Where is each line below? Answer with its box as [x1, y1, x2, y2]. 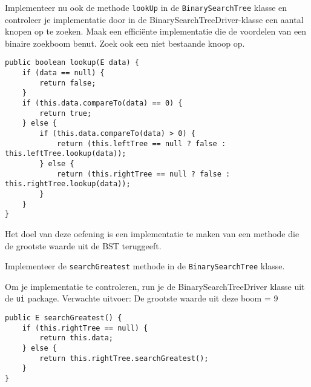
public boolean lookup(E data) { [5, 58, 139, 67]
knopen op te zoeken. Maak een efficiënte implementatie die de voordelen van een [5, 25, 307, 38]
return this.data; [39, 334, 113, 343]
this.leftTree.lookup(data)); [5, 149, 126, 158]
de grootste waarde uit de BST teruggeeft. [5, 239, 162, 252]
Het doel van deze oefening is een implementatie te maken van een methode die [5, 227, 300, 240]
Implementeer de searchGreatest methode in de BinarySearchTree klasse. [5, 260, 285, 272]
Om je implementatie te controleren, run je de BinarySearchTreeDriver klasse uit [5, 280, 305, 292]
